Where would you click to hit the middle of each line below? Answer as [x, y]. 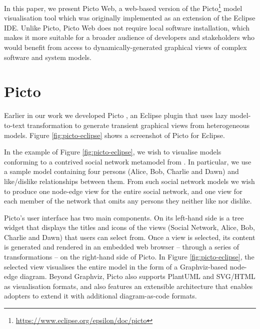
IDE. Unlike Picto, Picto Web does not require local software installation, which [127, 27]
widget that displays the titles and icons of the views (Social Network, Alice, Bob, [129, 227]
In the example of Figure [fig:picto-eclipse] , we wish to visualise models [113, 152]
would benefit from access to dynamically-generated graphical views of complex [125, 47]
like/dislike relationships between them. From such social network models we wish [129, 181]
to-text [14, 125]
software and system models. [48, 57]
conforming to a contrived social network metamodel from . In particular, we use [128, 161]
